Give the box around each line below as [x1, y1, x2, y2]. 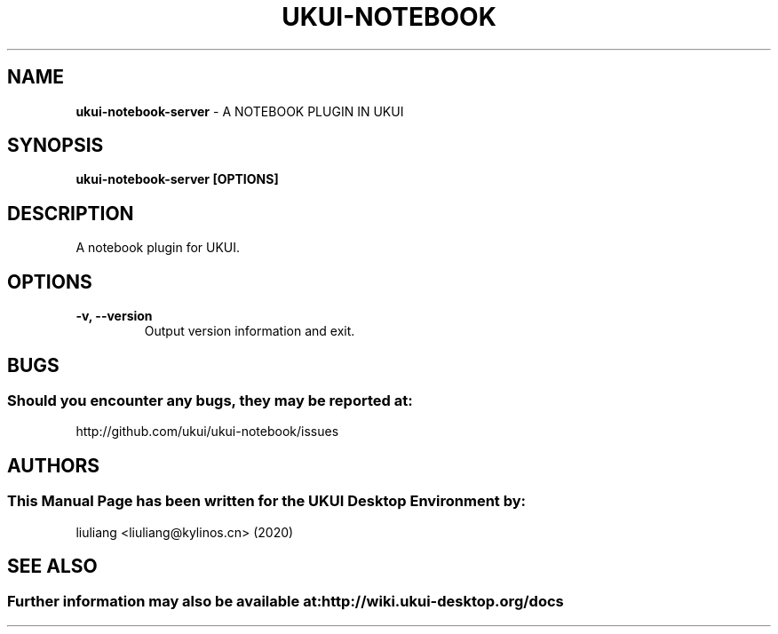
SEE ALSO [7, 554, 98, 577]
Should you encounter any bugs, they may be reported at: [7, 391, 413, 409]
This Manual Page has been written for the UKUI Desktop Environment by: [7, 492, 527, 511]
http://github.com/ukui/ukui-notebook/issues [75, 424, 339, 440]
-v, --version [75, 308, 153, 324]
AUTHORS [7, 454, 100, 477]
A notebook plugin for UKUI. [75, 240, 241, 256]
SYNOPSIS [7, 134, 104, 157]
